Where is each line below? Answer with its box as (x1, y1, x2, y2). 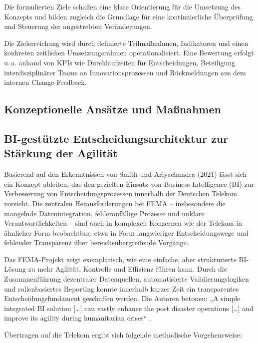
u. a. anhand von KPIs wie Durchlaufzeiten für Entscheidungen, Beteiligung (4, 57, 236, 67)
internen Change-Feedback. (4, 77, 87, 87)
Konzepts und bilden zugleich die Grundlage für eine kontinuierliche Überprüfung (4, 11, 253, 21)
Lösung (4, 264, 26, 274)
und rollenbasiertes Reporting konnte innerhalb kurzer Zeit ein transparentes (4, 283, 239, 294)
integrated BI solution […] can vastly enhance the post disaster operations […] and (4, 303, 254, 313)
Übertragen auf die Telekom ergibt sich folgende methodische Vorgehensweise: (4, 330, 242, 340)
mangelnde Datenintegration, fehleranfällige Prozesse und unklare (4, 208, 205, 218)
